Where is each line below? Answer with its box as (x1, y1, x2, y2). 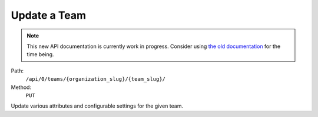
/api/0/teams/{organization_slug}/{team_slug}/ (25, 76, 166, 82)
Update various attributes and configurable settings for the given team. (11, 102, 184, 109)
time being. (26, 51, 54, 58)
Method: (11, 84, 32, 91)
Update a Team (11, 9, 87, 22)
